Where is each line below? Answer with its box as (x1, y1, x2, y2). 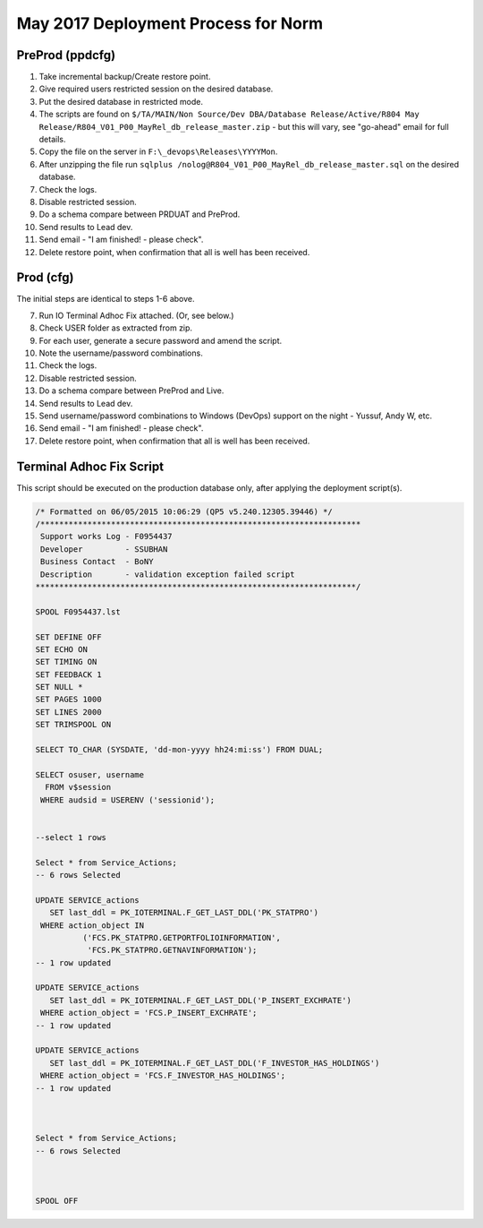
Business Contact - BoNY (40, 556, 154, 567)
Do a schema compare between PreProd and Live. (38, 385, 225, 396)
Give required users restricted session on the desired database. (38, 83, 274, 94)
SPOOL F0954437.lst (35, 606, 121, 617)
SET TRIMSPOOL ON (35, 719, 112, 730)
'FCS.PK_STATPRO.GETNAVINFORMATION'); (87, 945, 258, 956)
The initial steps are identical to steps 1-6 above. (16, 294, 195, 305)
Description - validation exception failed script (40, 569, 295, 580)
